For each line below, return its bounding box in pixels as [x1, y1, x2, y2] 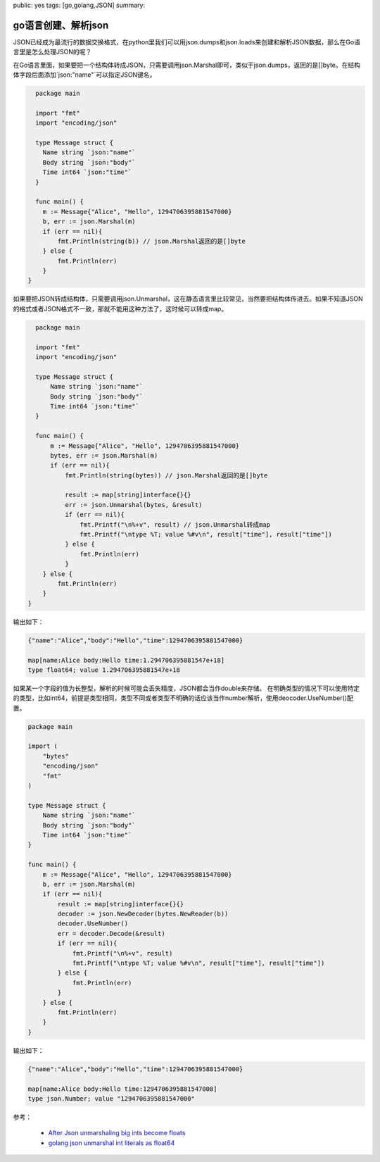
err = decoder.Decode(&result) [57, 930, 165, 937]
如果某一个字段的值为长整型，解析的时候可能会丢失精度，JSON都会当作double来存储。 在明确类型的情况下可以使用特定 [13, 684, 360, 692]
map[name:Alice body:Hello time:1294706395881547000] [27, 1085, 217, 1093]
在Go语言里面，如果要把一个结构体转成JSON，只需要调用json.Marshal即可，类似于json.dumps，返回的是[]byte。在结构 [13, 61, 360, 69]
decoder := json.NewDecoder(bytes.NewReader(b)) [57, 910, 229, 918]
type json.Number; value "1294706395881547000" [27, 1094, 195, 1102]
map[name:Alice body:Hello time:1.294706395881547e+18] [27, 656, 225, 664]
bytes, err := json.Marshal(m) [50, 451, 158, 459]
